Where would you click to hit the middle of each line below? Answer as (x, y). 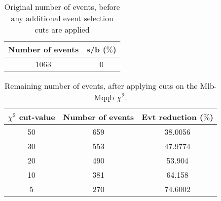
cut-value (37, 117)
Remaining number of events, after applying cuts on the (101, 86)
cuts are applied (62, 29)
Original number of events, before (62, 7)
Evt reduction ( (172, 117)
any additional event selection (62, 18)
